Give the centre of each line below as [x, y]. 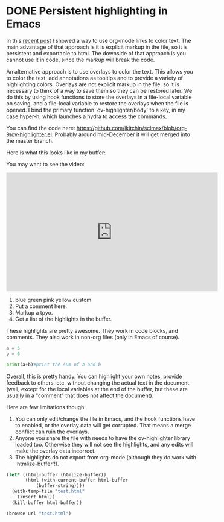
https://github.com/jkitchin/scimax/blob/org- [132, 128]
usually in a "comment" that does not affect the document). [80, 395]
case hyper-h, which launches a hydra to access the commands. [87, 116]
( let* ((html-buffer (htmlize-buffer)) [56, 474]
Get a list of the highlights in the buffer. [63, 319]
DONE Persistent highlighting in [87, 11]
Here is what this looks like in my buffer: [56, 153]
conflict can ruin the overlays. [52, 432]
